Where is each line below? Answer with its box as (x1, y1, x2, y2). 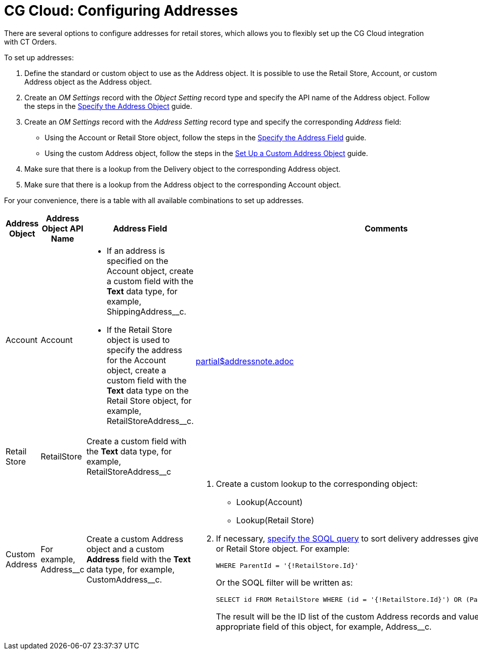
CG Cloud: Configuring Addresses (4, 2, 238, 19)
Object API (42, 223, 84, 234)
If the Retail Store (106, 324, 172, 335)
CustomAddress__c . (86, 574, 162, 585)
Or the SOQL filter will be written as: (216, 577, 353, 588)
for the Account (106, 355, 166, 365)
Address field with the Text (86, 554, 191, 564)
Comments (365, 223, 408, 234)
